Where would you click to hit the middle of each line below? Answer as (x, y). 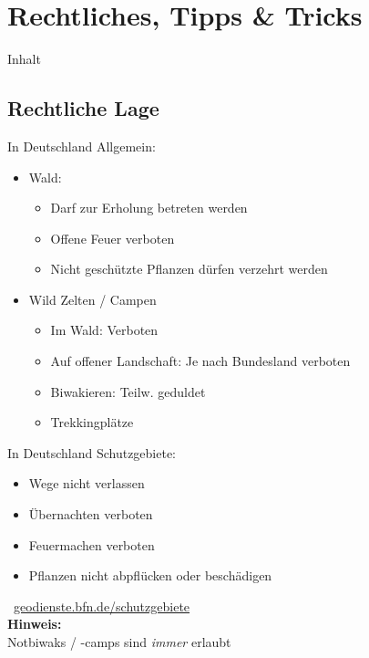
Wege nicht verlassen (87, 483)
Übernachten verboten (91, 514)
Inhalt (24, 59)
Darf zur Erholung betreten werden (149, 208)
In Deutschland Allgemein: (82, 146)
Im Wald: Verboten (104, 330)
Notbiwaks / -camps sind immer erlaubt (119, 642)
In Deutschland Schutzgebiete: (92, 452)
